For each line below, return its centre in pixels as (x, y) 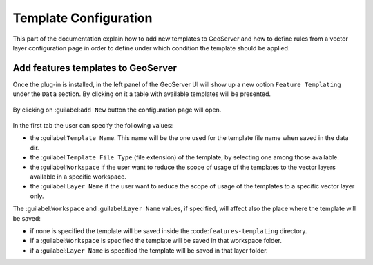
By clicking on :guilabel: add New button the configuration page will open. (117, 110)
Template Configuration (83, 18)
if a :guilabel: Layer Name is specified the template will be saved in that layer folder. (149, 250)
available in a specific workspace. (78, 177)
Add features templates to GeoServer (95, 68)
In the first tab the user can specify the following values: (93, 126)
